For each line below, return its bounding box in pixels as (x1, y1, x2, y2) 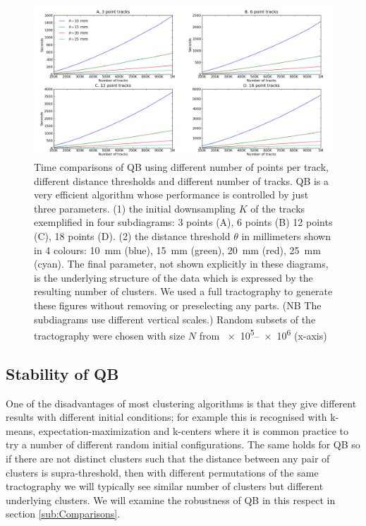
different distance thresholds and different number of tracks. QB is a (34, 173, 329, 188)
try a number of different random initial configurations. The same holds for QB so (6, 437, 360, 452)
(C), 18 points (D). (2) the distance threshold (34, 229, 231, 244)
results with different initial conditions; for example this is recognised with (6, 410, 327, 424)
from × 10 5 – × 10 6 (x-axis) (199, 326, 327, 342)
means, (6, 423, 36, 438)
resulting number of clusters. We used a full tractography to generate (34, 284, 333, 299)
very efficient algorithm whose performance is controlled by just (34, 187, 309, 202)
